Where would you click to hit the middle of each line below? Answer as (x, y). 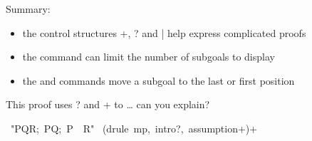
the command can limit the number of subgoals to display (149, 57)
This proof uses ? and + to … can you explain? (108, 104)
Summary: (28, 9)
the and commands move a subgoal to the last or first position (158, 80)
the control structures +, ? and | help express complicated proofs (164, 32)
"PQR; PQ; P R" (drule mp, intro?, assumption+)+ (134, 128)
